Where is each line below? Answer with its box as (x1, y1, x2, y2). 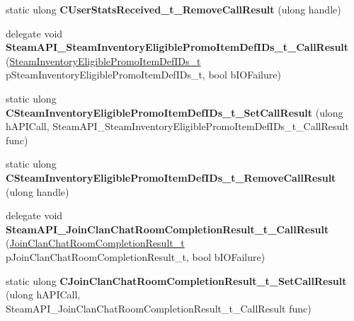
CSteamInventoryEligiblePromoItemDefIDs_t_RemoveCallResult (6, 170, 336, 185)
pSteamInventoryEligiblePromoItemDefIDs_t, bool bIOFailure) (6, 67, 281, 82)
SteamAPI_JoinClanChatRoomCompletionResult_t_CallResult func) (6, 300, 312, 315)
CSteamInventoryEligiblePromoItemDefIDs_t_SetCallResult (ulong (6, 105, 343, 119)
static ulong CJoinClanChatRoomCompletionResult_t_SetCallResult (6, 273, 347, 288)
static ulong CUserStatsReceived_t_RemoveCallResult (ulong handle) (6, 2, 341, 16)
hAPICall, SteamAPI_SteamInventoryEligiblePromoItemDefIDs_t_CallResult (6, 119, 349, 134)
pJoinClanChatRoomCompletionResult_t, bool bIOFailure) (6, 249, 265, 264)
